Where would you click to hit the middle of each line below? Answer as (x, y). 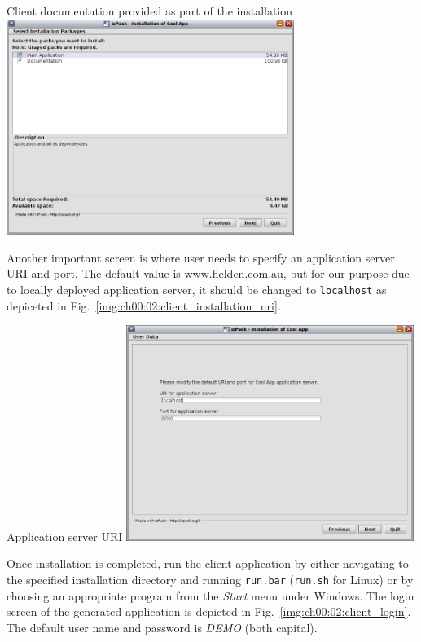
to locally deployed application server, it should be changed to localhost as (197, 289)
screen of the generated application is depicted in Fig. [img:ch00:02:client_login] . (209, 611)
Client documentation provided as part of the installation (150, 11)
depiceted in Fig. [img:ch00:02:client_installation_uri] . (144, 305)
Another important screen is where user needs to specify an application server (201, 257)
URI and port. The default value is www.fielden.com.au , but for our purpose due (208, 273)
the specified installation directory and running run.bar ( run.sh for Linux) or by (210, 579)
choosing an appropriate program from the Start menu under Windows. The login (210, 595)
